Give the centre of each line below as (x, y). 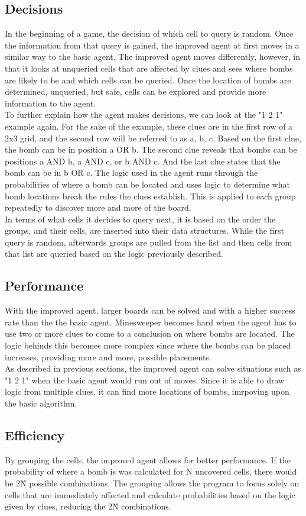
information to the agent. (51, 103)
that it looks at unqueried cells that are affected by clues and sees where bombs (149, 68)
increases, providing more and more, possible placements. (108, 357)
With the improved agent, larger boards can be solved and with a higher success (150, 310)
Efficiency (35, 435)
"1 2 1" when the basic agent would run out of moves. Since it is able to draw (145, 380)
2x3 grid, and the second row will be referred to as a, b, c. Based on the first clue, (153, 138)
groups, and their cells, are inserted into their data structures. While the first (144, 230)
